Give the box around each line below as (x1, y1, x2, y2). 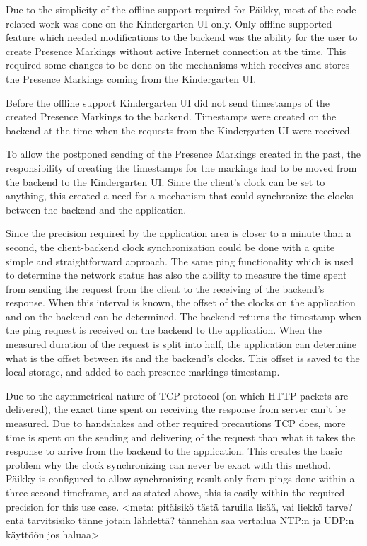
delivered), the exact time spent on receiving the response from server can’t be (6, 402, 346, 417)
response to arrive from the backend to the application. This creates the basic (6, 443, 342, 458)
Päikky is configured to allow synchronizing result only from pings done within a (6, 471, 355, 486)
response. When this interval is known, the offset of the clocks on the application (6, 295, 356, 310)
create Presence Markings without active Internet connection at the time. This (6, 43, 346, 58)
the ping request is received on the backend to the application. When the (6, 323, 322, 337)
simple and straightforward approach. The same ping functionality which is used (6, 253, 354, 268)
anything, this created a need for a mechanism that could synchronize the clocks (6, 188, 354, 203)
